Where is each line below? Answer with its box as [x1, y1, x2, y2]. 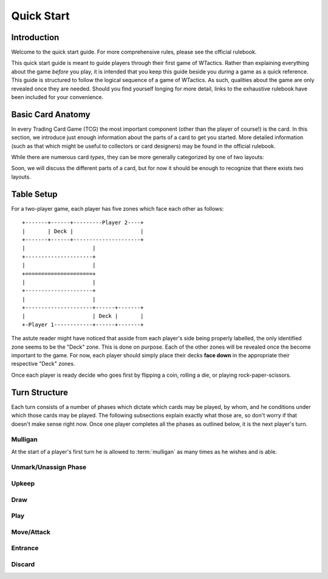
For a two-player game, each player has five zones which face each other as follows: [11, 205, 224, 212]
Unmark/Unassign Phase [11, 463, 87, 471]
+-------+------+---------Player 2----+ [22, 219, 144, 226]
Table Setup [11, 189, 58, 199]
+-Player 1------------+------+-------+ [22, 321, 144, 328]
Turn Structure [11, 387, 69, 397]
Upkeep [11, 479, 35, 487]
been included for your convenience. [11, 94, 104, 101]
